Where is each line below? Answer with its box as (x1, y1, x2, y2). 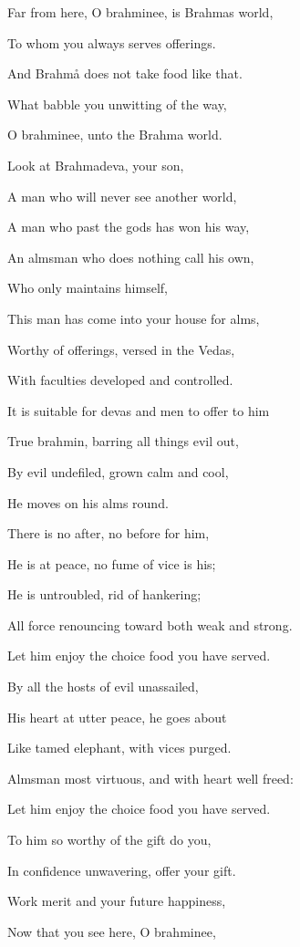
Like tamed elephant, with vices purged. (7, 738, 232, 757)
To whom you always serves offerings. (7, 33, 216, 52)
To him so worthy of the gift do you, (7, 830, 212, 849)
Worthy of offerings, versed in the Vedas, (7, 339, 235, 359)
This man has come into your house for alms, (7, 308, 260, 328)
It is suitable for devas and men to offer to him (7, 401, 270, 420)
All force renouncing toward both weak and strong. (7, 615, 293, 634)
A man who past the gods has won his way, (7, 217, 250, 236)
